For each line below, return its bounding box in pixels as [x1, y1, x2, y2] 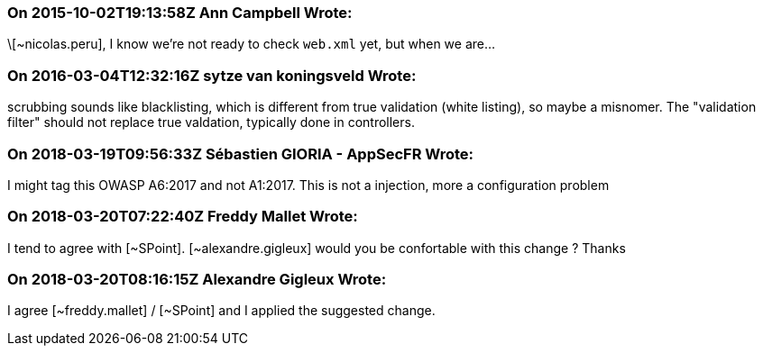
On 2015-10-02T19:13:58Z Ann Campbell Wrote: [7, 4, 353, 22]
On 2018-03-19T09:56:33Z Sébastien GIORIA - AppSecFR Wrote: [7, 144, 474, 163]
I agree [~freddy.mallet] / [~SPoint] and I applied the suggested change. [7, 303, 436, 319]
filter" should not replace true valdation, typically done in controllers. [7, 114, 415, 131]
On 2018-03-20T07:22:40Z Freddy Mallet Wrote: [7, 207, 358, 226]
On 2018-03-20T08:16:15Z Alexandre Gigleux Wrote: [7, 270, 387, 288]
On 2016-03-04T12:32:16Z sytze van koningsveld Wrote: [7, 66, 417, 85]
